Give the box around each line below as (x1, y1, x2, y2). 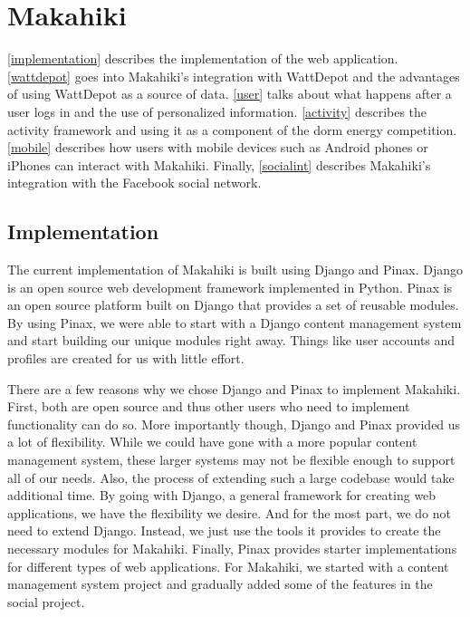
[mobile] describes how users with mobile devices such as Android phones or (7, 138, 428, 157)
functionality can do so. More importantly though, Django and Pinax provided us (7, 414, 461, 433)
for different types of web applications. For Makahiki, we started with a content (7, 556, 449, 575)
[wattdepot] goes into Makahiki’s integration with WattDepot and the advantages (7, 66, 460, 85)
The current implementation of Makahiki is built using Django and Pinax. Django (7, 260, 463, 279)
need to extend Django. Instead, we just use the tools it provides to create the (7, 521, 441, 540)
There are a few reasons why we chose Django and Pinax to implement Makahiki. (7, 379, 461, 398)
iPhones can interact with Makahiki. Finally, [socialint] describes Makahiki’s (7, 155, 431, 174)
